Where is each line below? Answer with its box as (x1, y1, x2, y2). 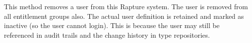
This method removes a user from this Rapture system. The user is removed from (4, 1, 248, 11)
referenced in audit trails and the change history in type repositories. (4, 29, 210, 40)
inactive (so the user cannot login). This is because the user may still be (4, 20, 220, 30)
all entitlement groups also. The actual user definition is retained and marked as (4, 11, 244, 21)
